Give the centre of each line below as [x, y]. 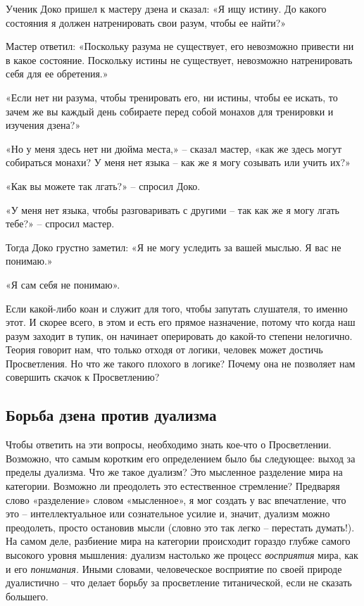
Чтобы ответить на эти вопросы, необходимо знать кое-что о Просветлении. [169, 444]
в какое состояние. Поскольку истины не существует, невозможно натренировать [179, 59]
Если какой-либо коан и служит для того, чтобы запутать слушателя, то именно [177, 308]
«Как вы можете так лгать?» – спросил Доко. [103, 185]
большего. [27, 596]
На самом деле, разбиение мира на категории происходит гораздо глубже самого [178, 541]
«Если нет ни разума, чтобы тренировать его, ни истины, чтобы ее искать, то [172, 97]
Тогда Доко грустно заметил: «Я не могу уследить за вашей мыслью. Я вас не [174, 247]
